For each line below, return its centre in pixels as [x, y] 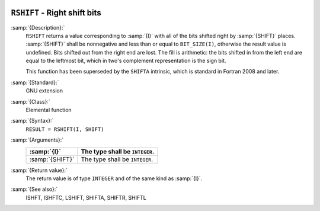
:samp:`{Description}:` [38, 27]
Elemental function [49, 110]
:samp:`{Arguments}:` [37, 140]
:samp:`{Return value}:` [39, 170]
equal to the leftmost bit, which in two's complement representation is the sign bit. [126, 61]
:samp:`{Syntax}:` [32, 121]
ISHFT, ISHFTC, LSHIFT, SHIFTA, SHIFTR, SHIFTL [86, 197]
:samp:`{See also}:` [34, 189]
